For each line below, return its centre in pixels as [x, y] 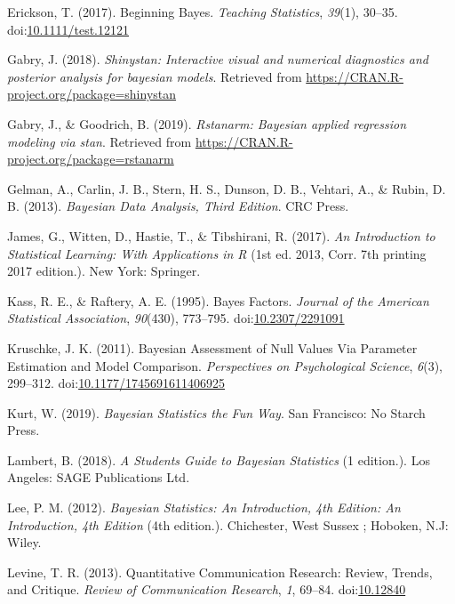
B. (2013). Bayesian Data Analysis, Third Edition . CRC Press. [178, 206]
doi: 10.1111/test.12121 [68, 29]
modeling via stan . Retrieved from [100, 141]
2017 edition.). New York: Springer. [104, 271]
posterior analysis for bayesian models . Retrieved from [155, 76]
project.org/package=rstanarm [91, 159]
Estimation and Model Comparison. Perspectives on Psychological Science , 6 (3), [225, 365]
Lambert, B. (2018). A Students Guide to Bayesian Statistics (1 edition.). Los [219, 459]
